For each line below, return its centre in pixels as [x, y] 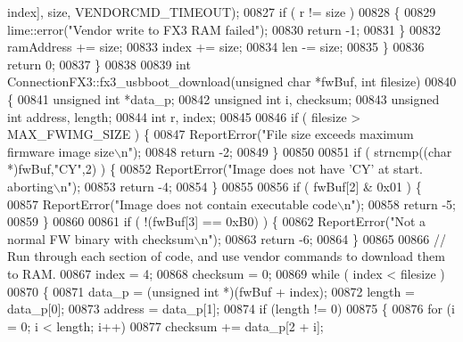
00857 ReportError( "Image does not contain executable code [172, 204]
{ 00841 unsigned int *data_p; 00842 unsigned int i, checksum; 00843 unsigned [223, 98]
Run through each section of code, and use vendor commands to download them [226, 256]
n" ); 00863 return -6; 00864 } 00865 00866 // [323, 238]
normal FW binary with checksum [101, 238]
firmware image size [61, 151]
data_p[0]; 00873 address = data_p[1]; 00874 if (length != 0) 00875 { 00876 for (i [231, 309]
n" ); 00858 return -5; [400, 204]
